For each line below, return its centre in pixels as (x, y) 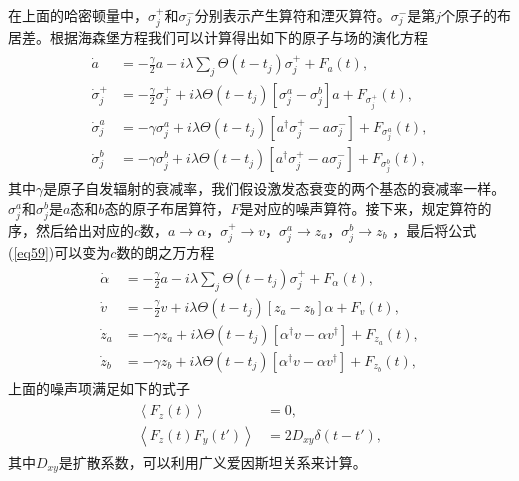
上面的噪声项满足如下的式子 (99, 387)
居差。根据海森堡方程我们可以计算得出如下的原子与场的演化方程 (218, 37)
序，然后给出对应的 (71, 229)
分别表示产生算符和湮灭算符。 (292, 15)
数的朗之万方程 (165, 252)
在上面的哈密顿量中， (78, 15)
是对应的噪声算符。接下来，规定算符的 (365, 207)
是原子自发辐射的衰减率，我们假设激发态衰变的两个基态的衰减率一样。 (274, 188)
